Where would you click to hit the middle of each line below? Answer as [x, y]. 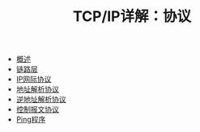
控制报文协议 [37, 109]
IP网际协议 [34, 79]
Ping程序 [31, 120]
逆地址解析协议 [41, 99]
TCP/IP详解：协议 [132, 16]
